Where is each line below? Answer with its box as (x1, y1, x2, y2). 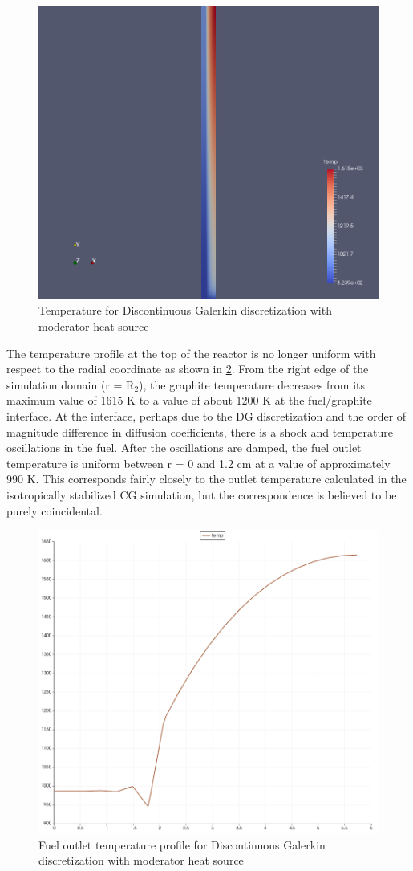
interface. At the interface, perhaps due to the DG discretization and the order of (6, 408, 407, 424)
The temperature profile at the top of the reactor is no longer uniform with (6, 344, 376, 361)
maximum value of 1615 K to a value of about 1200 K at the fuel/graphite (6, 392, 372, 409)
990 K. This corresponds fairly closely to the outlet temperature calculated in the (6, 470, 407, 487)
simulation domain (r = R (6, 376, 135, 393)
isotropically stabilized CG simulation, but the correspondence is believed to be (6, 486, 397, 503)
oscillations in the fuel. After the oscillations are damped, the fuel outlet (6, 439, 362, 456)
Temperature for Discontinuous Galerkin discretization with (38, 302, 332, 319)
